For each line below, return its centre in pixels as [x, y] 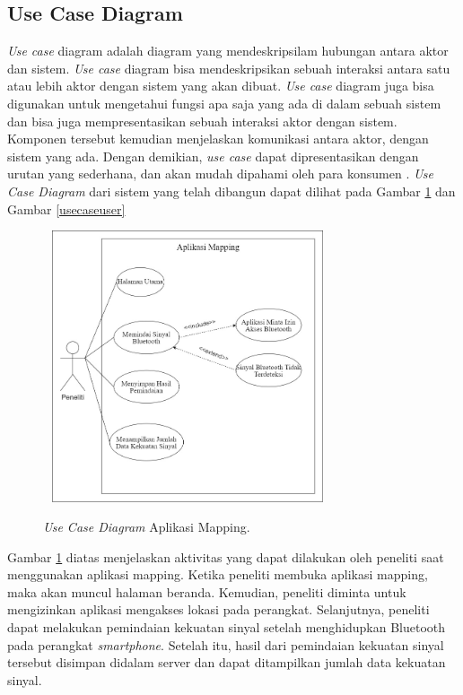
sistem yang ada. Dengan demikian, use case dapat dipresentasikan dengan [213, 156]
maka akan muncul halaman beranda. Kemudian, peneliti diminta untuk [207, 591]
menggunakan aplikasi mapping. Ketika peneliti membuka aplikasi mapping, [218, 574]
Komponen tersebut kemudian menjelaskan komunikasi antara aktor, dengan [218, 139]
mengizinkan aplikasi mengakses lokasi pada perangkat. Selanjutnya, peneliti [218, 609]
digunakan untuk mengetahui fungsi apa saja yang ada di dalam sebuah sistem [224, 103]
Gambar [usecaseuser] [66, 208]
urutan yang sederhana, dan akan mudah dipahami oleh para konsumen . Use [220, 174]
